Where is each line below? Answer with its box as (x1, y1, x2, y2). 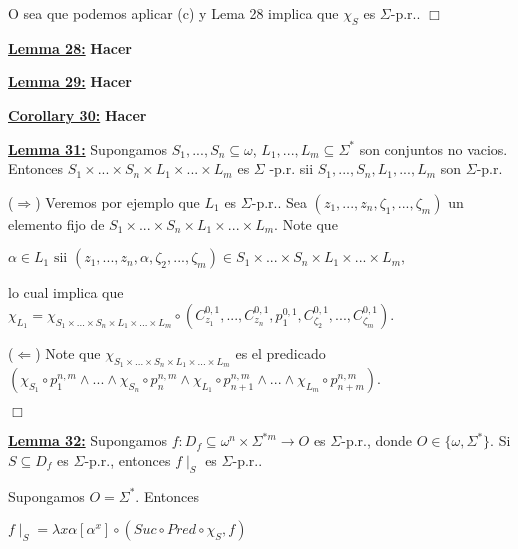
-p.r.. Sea (251, 191, 307, 212)
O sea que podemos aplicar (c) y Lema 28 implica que (8, 3, 339, 23)
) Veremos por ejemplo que (35, 191, 200, 212)
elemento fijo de (8, 213, 105, 234)
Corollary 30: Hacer (8, 104, 147, 125)
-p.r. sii (269, 158, 314, 179)
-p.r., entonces (84, 449, 171, 470)
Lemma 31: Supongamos (8, 138, 168, 159)
